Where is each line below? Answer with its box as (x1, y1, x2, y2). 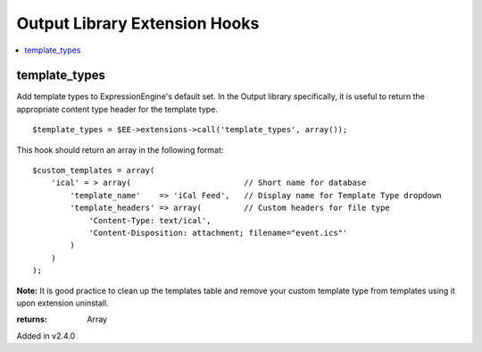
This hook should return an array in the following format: (16, 144, 224, 155)
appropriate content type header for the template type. (16, 104, 219, 114)
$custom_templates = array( (32, 165, 155, 176)
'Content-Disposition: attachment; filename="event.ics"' (88, 228, 348, 238)
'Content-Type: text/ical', (88, 215, 212, 225)
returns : (16, 314, 48, 325)
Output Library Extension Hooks (16, 13, 260, 33)
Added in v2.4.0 (16, 331, 76, 341)
